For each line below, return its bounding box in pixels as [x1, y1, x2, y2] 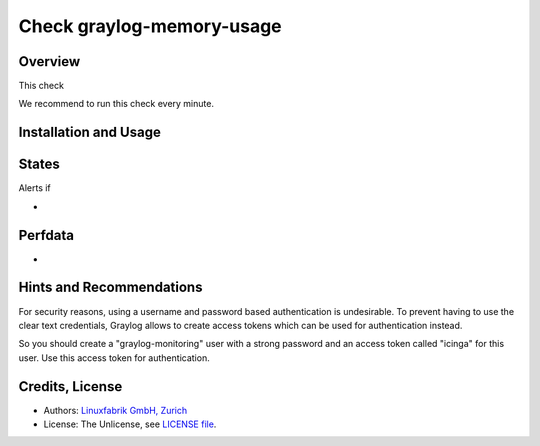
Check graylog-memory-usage [18, 15, 282, 37]
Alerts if [18, 182, 52, 194]
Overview [18, 53, 81, 70]
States [18, 156, 60, 173]
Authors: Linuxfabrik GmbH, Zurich [43, 404, 188, 416]
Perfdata [18, 226, 75, 244]
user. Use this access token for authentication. [18, 351, 210, 364]
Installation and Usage [18, 124, 162, 141]
